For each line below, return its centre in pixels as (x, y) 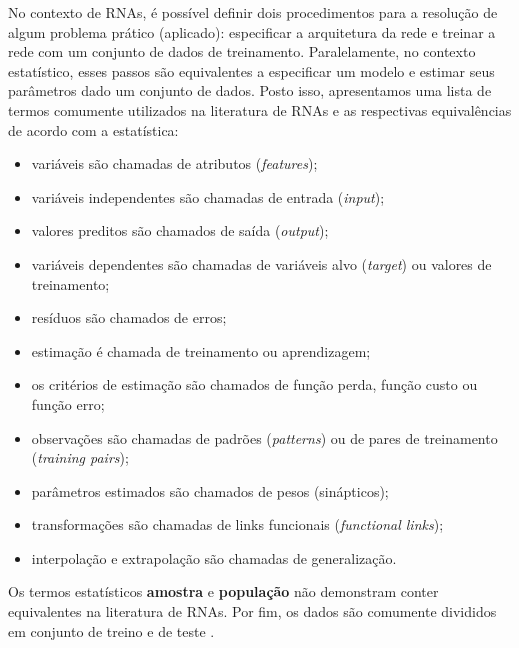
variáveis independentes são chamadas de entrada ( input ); (208, 196)
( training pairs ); (80, 457)
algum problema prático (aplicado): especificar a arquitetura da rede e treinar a (252, 31)
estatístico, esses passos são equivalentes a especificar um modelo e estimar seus (251, 70)
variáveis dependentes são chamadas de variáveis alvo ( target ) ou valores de (261, 263)
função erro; (68, 403)
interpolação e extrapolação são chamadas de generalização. (214, 557)
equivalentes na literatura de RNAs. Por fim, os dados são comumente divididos (252, 611)
